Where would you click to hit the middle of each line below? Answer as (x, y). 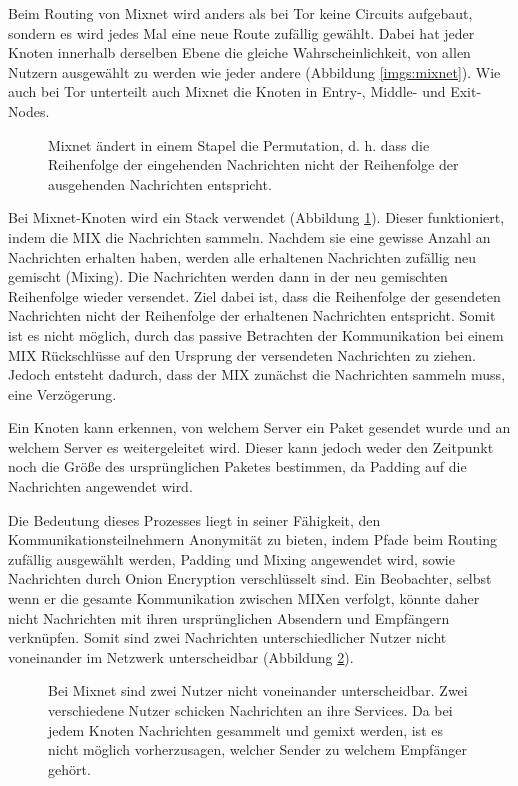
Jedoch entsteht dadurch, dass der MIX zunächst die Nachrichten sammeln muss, (257, 374)
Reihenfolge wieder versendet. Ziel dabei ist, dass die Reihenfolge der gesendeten (254, 295)
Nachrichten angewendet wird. (100, 486)
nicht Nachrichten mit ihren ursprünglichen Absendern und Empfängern (229, 617)
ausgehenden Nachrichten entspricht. (160, 183)
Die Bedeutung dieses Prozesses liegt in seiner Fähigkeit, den (194, 519)
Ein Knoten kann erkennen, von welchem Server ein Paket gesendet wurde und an (259, 427)
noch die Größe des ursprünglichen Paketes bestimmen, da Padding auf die (237, 466)
